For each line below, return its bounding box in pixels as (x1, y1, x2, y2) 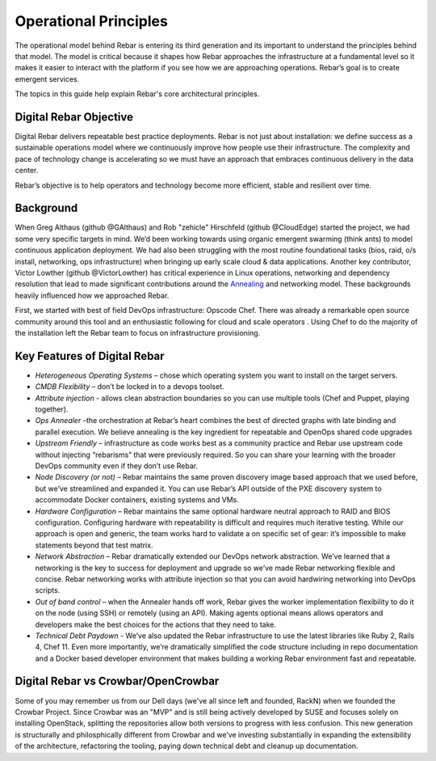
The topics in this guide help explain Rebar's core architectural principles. (15, 89, 260, 99)
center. (15, 166, 39, 175)
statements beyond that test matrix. (35, 540, 153, 550)
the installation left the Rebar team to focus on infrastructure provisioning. (15, 328, 261, 337)
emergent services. (15, 74, 80, 84)
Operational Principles (15, 12, 169, 30)
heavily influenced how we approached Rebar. (15, 290, 170, 300)
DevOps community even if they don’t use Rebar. (35, 461, 198, 471)
